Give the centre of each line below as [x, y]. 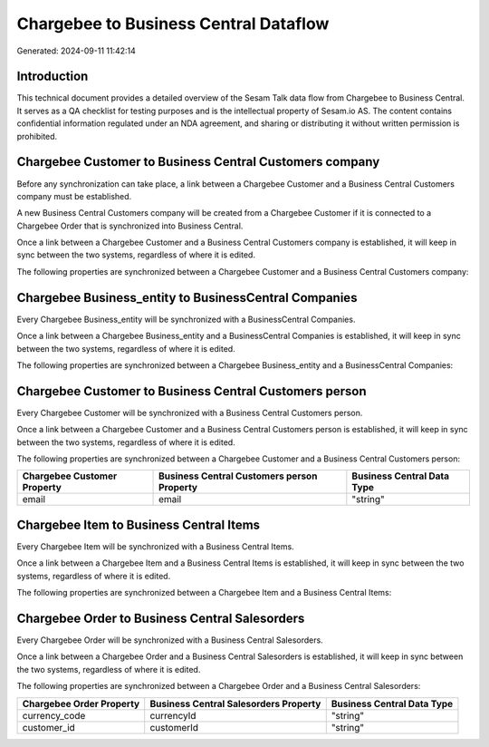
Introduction [53, 77]
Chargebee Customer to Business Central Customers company [198, 162]
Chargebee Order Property [81, 703]
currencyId [173, 715]
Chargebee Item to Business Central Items [139, 524]
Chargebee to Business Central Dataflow [173, 24]
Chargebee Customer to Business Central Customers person [192, 391]
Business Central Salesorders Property [235, 703]
